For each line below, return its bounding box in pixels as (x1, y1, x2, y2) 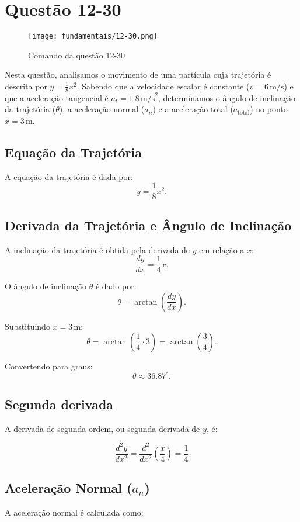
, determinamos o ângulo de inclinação (158, 91, 295, 103)
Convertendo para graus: (5, 360, 93, 372)
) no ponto (250, 103, 288, 115)
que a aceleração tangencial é (5, 91, 109, 103)
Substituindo (5, 320, 50, 332)
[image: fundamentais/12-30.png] (28, 32, 158, 41)
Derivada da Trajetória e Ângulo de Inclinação (5, 216, 292, 234)
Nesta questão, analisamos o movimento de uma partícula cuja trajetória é (5, 68, 271, 81)
